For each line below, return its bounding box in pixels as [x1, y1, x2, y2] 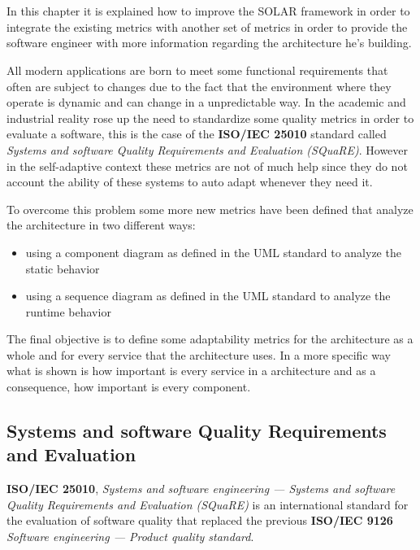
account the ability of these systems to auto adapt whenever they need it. [6, 173, 373, 190]
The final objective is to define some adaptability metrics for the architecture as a [6, 330, 414, 347]
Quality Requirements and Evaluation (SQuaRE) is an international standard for [6, 495, 409, 513]
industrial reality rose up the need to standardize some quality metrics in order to [6, 109, 414, 126]
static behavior [25, 260, 100, 277]
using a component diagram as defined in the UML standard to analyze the [25, 243, 401, 260]
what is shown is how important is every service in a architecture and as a [6, 362, 376, 379]
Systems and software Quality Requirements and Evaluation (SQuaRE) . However [6, 141, 409, 158]
